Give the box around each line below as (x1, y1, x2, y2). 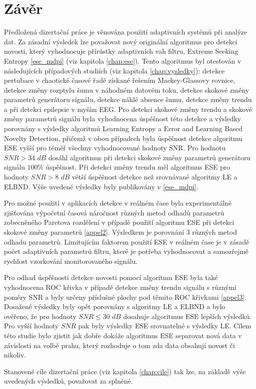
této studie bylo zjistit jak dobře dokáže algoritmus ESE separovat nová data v (4, 330, 242, 340)
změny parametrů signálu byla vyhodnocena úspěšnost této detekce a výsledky (4, 113, 241, 124)
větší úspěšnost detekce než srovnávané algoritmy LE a (72, 172, 237, 182)
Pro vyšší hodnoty (4, 320, 59, 331)
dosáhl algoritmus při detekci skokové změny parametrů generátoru (48, 152, 251, 162)
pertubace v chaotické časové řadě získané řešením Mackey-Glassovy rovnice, (4, 75, 235, 85)
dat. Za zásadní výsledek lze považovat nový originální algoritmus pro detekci (4, 36, 238, 46)
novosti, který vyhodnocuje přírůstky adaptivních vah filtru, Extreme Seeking (4, 46, 238, 56)
